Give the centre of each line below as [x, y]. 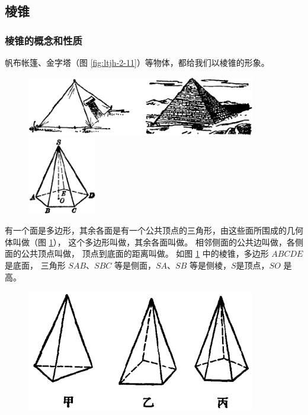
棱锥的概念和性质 [44, 40]
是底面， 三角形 [35, 265]
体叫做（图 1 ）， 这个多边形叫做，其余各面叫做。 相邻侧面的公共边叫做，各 [150, 242]
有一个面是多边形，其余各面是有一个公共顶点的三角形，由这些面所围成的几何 [154, 230]
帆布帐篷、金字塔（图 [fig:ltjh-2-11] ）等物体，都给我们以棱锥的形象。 [137, 62]
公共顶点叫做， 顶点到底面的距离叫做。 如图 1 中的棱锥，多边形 [145, 253]
